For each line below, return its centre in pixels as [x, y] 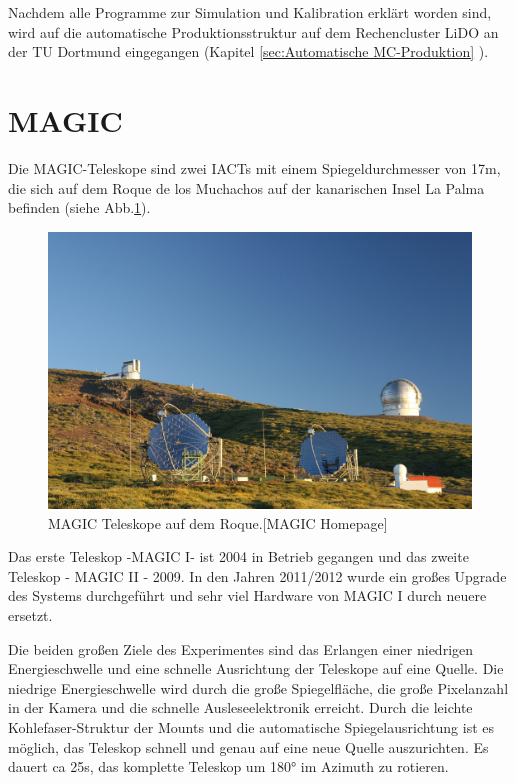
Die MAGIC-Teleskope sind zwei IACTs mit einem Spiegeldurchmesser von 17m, [254, 167]
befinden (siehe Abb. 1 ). [79, 207]
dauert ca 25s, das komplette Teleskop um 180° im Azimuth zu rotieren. [228, 766]
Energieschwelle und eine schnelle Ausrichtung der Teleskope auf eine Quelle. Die [256, 668]
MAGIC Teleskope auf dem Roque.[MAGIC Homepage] [218, 522]
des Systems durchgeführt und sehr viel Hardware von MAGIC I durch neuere [247, 595]
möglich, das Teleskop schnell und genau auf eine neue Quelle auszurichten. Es [248, 746]
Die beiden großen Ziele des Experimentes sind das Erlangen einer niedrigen [241, 648]
